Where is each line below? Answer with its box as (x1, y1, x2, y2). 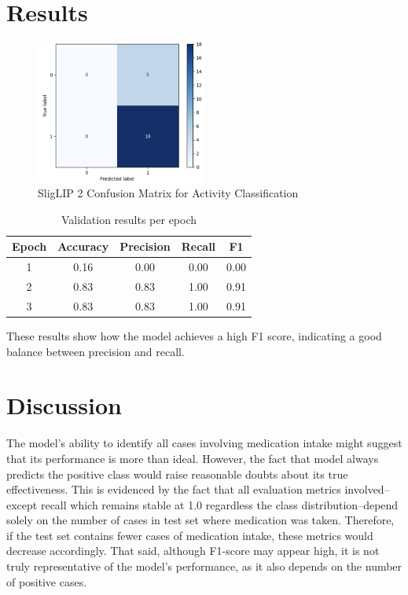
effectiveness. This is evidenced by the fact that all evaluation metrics (6, 481, 341, 498)
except (6, 496, 38, 512)
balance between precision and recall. (6, 343, 185, 359)
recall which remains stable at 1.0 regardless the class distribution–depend (40, 496, 399, 512)
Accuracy (57, 238, 109, 255)
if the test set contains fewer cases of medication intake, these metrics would (6, 527, 373, 543)
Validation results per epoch (61, 211, 197, 227)
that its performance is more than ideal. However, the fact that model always (6, 450, 379, 466)
